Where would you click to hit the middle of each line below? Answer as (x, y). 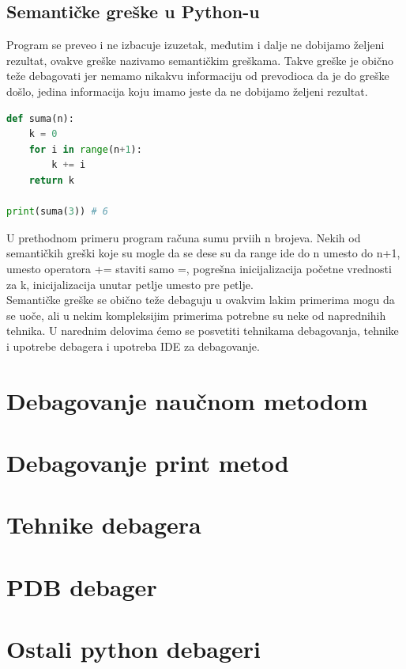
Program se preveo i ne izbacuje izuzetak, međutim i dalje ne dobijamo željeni (195, 45)
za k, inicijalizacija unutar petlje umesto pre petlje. (130, 284)
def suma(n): (40, 118)
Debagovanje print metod (148, 463)
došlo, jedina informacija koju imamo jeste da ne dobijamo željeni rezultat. (187, 91)
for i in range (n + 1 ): (85, 149)
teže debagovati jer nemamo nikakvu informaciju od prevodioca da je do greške (198, 76)
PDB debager (82, 586)
